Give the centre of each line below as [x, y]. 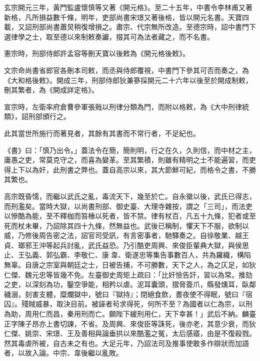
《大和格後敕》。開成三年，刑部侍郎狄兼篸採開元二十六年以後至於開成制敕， [128, 80]
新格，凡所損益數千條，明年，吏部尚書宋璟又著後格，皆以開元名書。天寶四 [126, 17]
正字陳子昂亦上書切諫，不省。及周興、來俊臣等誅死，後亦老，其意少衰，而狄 [130, 323]
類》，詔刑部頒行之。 [37, 116]
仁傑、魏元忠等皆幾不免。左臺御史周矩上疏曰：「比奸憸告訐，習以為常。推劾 [128, 274]
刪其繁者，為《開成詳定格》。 [51, 90]
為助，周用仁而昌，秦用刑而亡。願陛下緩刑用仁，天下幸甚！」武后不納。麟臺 [130, 314]
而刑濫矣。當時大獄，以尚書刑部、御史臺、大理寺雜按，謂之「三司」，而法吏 [128, 206]
